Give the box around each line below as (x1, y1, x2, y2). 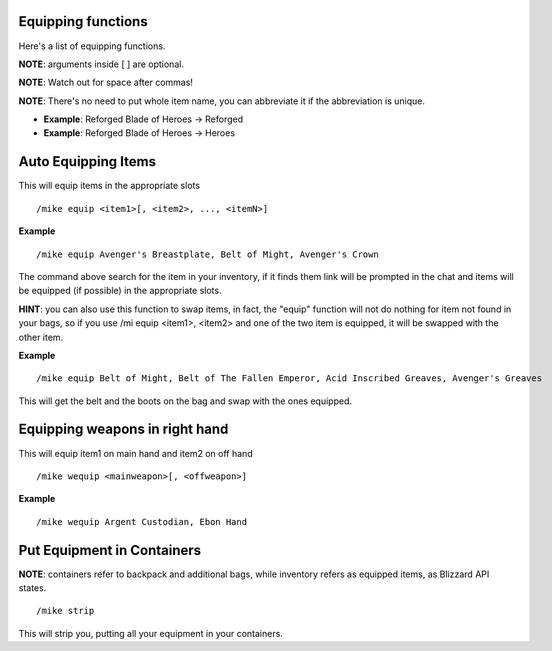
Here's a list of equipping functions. (18, 40, 166, 52)
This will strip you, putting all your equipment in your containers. (18, 627, 284, 639)
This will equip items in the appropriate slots (18, 180, 200, 192)
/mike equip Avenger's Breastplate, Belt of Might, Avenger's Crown (36, 248, 379, 260)
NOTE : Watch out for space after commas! (18, 76, 194, 89)
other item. (18, 331, 64, 343)
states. (18, 582, 47, 594)
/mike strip (36, 605, 95, 617)
